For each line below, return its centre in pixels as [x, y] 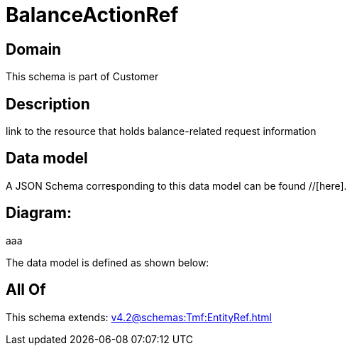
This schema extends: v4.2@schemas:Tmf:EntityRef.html [139, 317]
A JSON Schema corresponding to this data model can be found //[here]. [176, 185]
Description [48, 104]
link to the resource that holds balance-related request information [161, 131]
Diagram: [39, 213]
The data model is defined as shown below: [108, 262]
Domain [34, 49]
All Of [26, 290]
